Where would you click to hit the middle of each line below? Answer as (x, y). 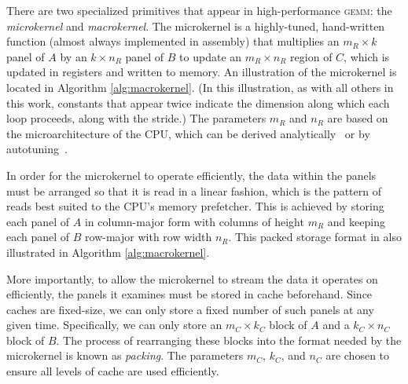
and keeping (356, 221)
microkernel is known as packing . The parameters (125, 355)
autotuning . (37, 149)
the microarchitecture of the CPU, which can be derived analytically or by (188, 133)
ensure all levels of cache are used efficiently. (113, 371)
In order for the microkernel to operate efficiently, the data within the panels (191, 175)
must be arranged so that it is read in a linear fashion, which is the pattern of (194, 190)
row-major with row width (149, 237)
